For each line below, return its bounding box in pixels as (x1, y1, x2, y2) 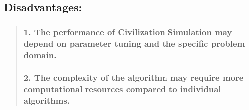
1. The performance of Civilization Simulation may (23, 25, 232, 38)
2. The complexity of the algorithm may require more (23, 71, 244, 84)
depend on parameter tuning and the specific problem (23, 37, 245, 49)
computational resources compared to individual (23, 83, 221, 95)
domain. (23, 48, 57, 61)
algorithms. (23, 94, 70, 107)
